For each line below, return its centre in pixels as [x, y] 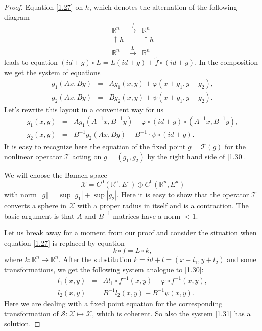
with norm [20, 194]
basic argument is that [39, 215]
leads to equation [31, 62]
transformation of [31, 313]
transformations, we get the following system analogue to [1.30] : [104, 269]
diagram [17, 17]
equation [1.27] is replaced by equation [64, 242]
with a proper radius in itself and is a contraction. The [163, 205]
